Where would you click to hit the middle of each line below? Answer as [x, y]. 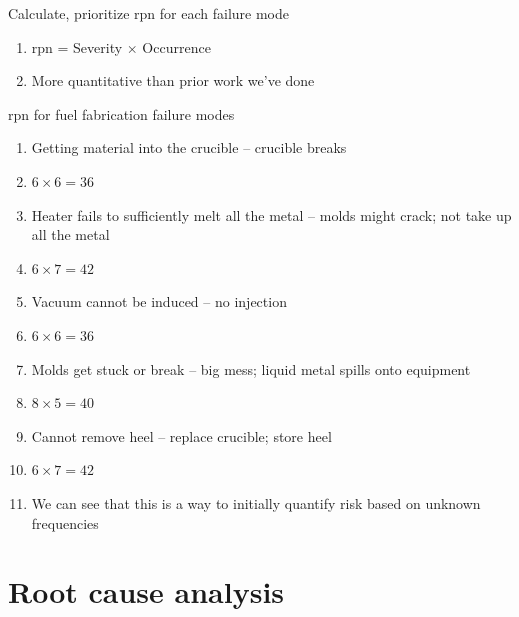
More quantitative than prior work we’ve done [173, 80]
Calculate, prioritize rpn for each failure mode [149, 13]
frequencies [65, 522]
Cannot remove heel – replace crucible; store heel [181, 435]
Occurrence [176, 46]
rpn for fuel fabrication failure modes [121, 113]
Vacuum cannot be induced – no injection [159, 301]
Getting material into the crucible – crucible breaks [189, 147]
